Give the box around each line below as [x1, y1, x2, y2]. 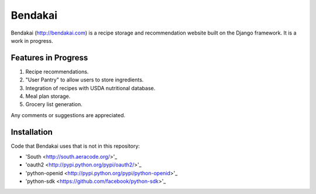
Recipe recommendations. [25, 68, 89, 75]
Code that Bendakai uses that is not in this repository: [11, 142, 140, 149]
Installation [11, 127, 53, 137]
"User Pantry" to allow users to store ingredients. [25, 76, 144, 83]
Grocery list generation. [25, 101, 83, 108]
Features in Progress [11, 53, 88, 63]
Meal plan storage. [25, 93, 71, 100]
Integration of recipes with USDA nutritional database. [25, 84, 156, 91]
